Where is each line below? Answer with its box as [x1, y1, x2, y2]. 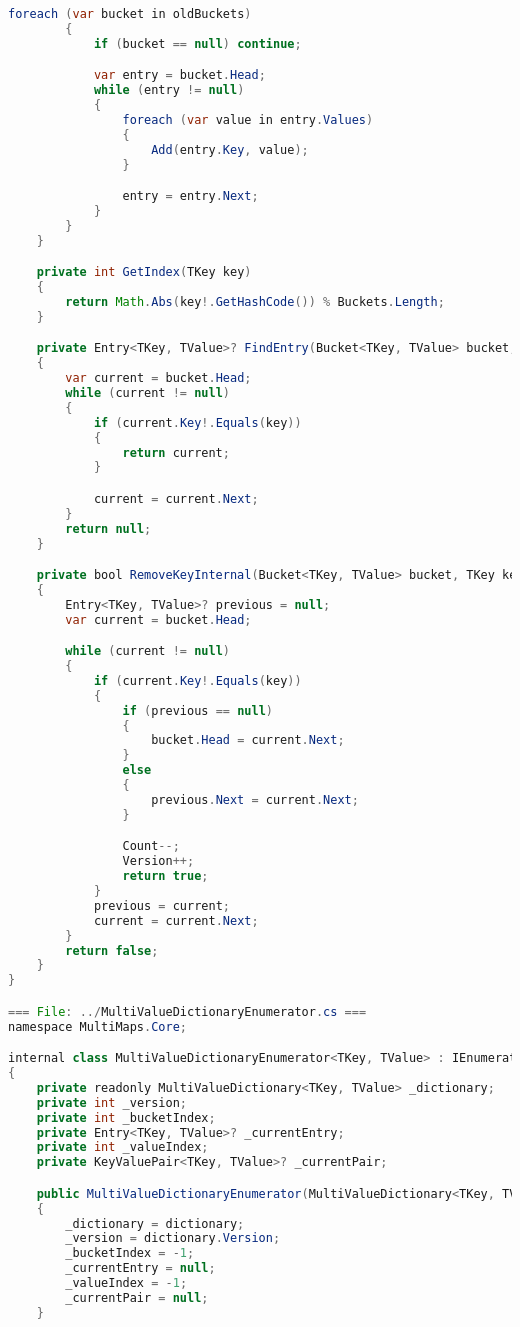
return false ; [65, 943, 159, 958]
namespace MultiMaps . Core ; [8, 1019, 188, 1034]
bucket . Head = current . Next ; [151, 733, 345, 748]
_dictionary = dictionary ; [65, 1216, 245, 1231]
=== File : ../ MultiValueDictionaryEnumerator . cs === [8, 1004, 367, 1019]
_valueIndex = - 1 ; [65, 1276, 188, 1291]
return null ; [65, 521, 152, 536]
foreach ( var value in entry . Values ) [122, 112, 374, 127]
